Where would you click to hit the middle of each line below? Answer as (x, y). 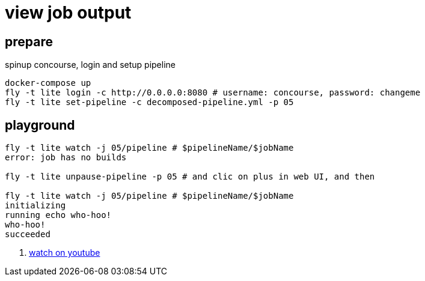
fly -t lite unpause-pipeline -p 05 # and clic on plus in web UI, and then (190, 177)
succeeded (28, 234)
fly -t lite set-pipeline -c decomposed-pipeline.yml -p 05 (149, 102)
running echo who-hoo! (58, 215)
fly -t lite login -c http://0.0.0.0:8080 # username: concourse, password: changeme (213, 93)
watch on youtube (65, 253)
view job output (68, 13)
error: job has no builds (66, 158)
